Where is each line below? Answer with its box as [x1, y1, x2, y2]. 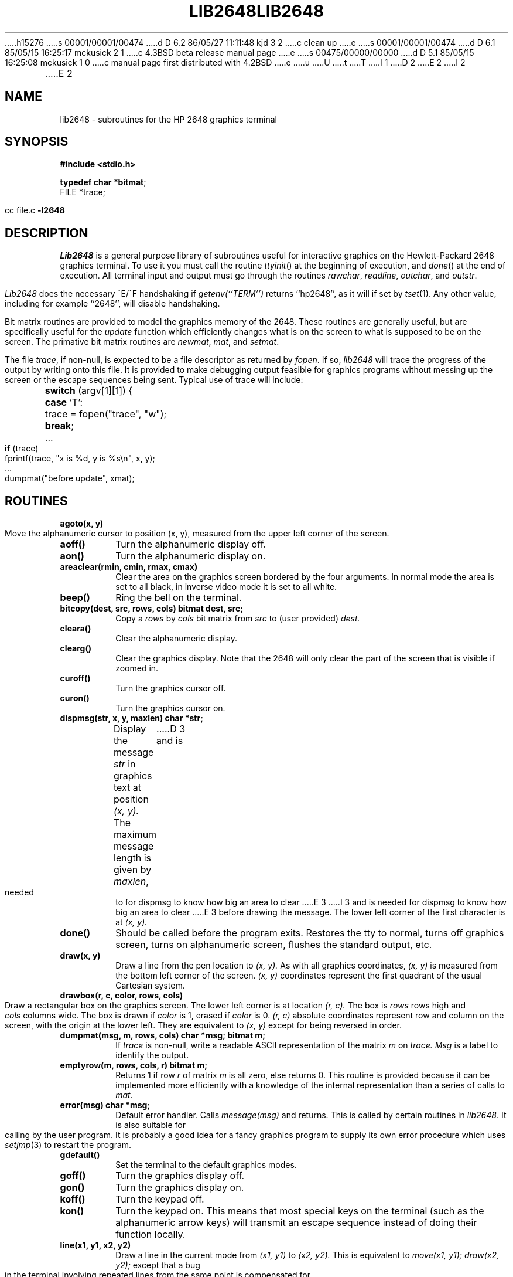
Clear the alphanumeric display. [115, 633, 238, 644]
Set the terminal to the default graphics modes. [115, 1160, 297, 1170]
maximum [114, 828, 157, 841]
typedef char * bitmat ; [60, 177, 146, 188]
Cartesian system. [115, 980, 185, 991]
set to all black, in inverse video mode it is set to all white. [115, 582, 337, 592]
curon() [60, 693, 90, 704]
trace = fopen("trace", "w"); [45, 408, 167, 420]
